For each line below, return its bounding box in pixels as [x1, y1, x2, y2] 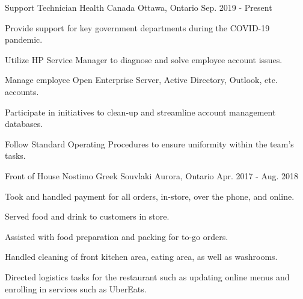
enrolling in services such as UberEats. [5, 282, 147, 295]
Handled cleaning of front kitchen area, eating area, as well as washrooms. [5, 250, 278, 263]
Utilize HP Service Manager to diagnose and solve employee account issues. [5, 53, 283, 66]
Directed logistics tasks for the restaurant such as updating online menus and [5, 270, 290, 283]
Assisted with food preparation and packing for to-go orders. [5, 230, 228, 242]
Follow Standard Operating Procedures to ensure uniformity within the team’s [5, 137, 294, 150]
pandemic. [5, 33, 43, 46]
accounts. [5, 85, 39, 97]
